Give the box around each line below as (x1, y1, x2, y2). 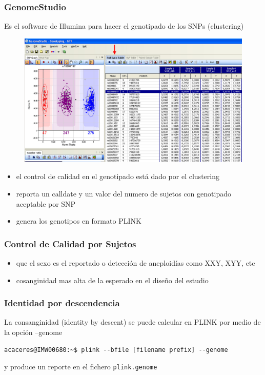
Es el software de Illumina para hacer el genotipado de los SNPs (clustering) (4, 21, 244, 31)
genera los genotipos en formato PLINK (16, 215, 141, 226)
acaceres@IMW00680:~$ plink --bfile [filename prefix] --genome (4, 346, 228, 353)
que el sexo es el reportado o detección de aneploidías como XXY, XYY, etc (16, 257, 255, 268)
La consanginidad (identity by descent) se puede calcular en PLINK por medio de (4, 317, 261, 327)
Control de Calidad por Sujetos (4, 237, 136, 250)
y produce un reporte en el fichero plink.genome (4, 361, 157, 372)
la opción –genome (4, 326, 63, 337)
